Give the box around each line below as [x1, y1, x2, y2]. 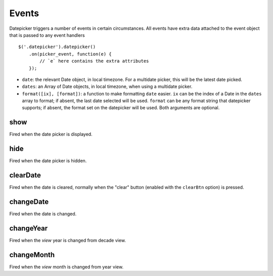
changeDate [9, 197, 49, 206]
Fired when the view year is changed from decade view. [9, 237, 126, 243]
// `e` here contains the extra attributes [39, 58, 149, 64]
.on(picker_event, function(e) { [28, 51, 112, 57]
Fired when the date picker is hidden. [9, 158, 87, 164]
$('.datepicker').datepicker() [18, 44, 96, 50]
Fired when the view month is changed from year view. [9, 263, 124, 270]
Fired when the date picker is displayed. [9, 131, 93, 137]
